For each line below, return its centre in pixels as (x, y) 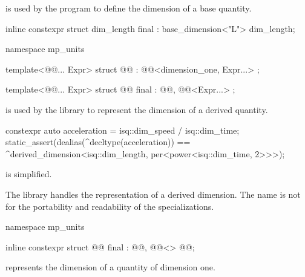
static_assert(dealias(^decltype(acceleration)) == (98, 142)
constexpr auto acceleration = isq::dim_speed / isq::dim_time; (123, 130)
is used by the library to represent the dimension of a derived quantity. (137, 109)
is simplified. (29, 174)
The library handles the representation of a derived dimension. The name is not (153, 194)
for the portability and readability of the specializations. (110, 206)
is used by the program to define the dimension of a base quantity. (129, 8)
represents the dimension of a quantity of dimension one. (110, 267)
